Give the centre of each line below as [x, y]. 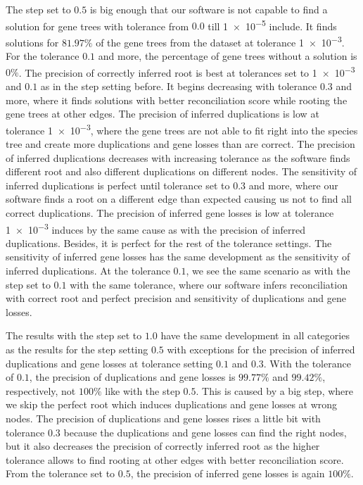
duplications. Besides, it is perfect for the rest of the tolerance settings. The [169, 242]
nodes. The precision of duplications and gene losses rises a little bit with [163, 418]
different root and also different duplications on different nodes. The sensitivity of [181, 171]
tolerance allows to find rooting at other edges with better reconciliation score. [175, 459]
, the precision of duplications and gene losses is [132, 377]
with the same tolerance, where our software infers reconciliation [209, 284]
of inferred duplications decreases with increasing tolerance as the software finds [178, 157]
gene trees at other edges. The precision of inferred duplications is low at [163, 114]
